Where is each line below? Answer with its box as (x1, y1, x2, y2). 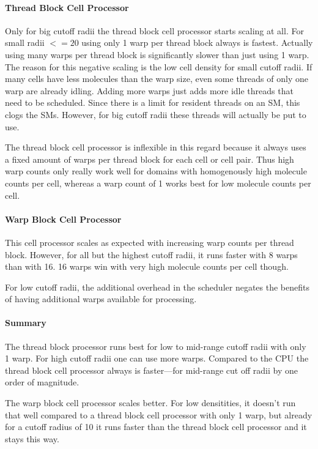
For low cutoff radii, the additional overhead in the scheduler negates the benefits (5, 280, 309, 293)
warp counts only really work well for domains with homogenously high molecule (5, 165, 307, 177)
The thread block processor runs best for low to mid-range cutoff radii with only (5, 340, 306, 352)
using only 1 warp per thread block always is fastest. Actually (81, 36, 313, 49)
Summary (5, 316, 46, 329)
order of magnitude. (5, 376, 79, 388)
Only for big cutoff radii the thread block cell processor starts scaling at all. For (5, 24, 304, 37)
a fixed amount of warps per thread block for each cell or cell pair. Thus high (5, 152, 294, 165)
